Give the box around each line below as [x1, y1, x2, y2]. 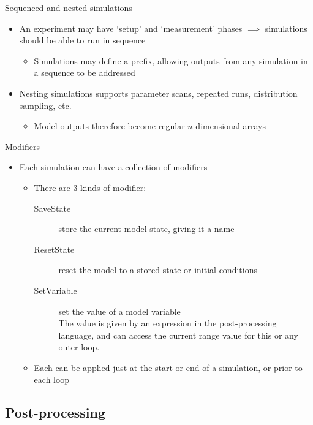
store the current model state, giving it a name [58, 222, 235, 235]
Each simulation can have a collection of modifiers [19, 160, 208, 173]
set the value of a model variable [58, 304, 181, 317]
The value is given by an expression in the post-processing [58, 317, 277, 329]
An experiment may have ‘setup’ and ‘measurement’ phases [19, 21, 243, 34]
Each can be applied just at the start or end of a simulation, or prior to [34, 361, 303, 374]
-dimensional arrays [192, 119, 266, 132]
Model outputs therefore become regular [34, 119, 185, 132]
